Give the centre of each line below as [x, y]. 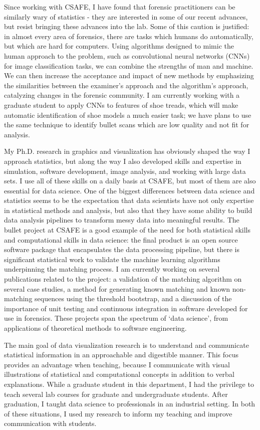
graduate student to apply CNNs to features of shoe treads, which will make [121, 104]
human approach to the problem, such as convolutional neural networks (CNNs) [127, 55]
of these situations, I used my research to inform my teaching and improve [118, 413]
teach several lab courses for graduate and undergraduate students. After [116, 394]
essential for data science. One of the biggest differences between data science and [129, 190]
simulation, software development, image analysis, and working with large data [125, 171]
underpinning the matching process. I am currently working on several [112, 269]
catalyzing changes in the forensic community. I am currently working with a [122, 95]
